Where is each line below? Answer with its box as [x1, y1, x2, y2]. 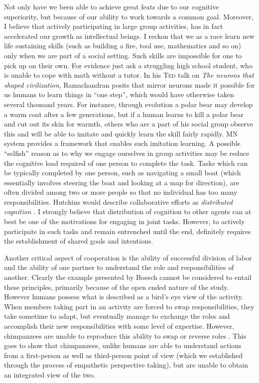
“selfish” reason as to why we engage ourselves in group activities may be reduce [4, 147, 250, 158]
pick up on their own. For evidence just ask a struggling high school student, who [4, 60, 253, 70]
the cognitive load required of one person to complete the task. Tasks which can [4, 157, 248, 168]
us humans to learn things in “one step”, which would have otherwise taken [4, 89, 234, 100]
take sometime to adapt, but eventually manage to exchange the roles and [4, 311, 230, 321]
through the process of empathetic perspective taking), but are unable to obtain [4, 360, 249, 370]
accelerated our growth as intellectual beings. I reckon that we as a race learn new [4, 30, 255, 41]
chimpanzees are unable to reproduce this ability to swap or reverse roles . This [4, 330, 247, 341]
